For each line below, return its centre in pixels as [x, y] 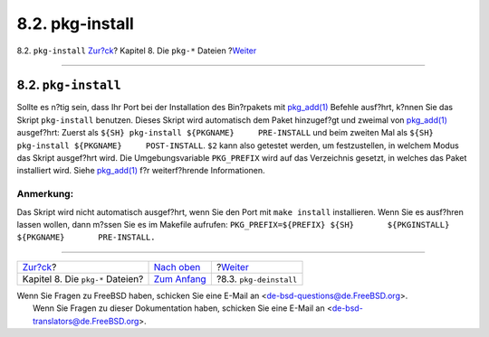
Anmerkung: [45, 194]
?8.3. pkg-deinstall [257, 278]
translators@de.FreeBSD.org [86, 321]
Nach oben [177, 267]
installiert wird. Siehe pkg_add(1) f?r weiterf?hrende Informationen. [141, 171]
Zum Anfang [180, 278]
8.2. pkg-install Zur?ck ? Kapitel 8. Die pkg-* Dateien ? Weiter [137, 51]
